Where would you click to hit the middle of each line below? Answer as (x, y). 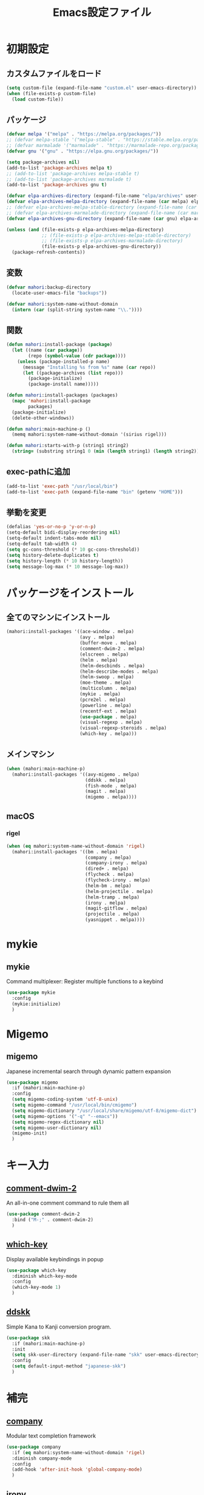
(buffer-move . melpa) (108, 643)
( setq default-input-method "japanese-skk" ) (69, 1366)
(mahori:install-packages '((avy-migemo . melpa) (76, 774)
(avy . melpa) (97, 637)
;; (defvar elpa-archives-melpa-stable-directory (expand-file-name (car (102, 207)
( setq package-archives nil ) (43, 162)
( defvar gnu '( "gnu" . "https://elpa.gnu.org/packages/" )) (83, 151)
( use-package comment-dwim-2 (43, 1214)
